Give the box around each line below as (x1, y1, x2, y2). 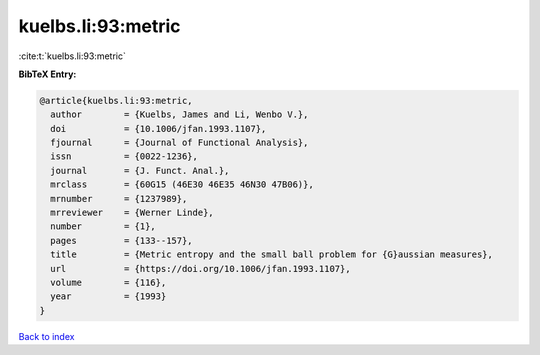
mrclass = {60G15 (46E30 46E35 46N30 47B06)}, (50, 179, 314, 190)
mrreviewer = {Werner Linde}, (50, 207, 214, 219)
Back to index (18, 330, 75, 342)
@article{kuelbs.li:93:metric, (39, 95, 194, 106)
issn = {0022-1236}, (50, 151, 199, 162)
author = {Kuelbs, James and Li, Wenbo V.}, (50, 109, 309, 120)
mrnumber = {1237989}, (50, 193, 188, 204)
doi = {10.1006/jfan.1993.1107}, (50, 123, 267, 134)
